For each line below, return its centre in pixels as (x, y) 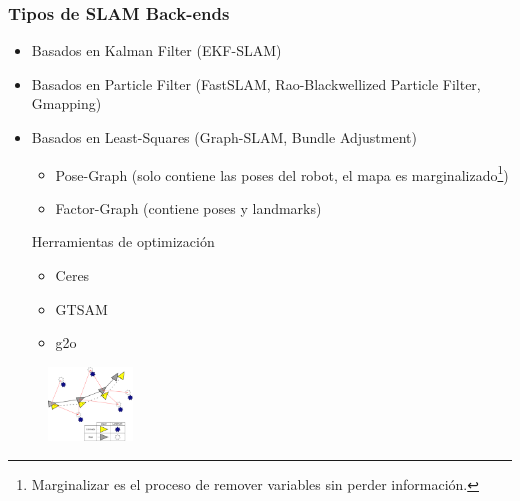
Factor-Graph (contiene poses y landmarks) (188, 207)
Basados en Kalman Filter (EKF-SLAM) (156, 50)
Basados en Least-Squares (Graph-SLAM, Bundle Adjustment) (224, 137)
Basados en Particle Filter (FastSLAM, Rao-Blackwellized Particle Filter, (256, 83)
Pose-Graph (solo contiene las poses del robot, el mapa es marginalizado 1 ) (282, 173)
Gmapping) (66, 103)
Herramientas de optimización (123, 241)
